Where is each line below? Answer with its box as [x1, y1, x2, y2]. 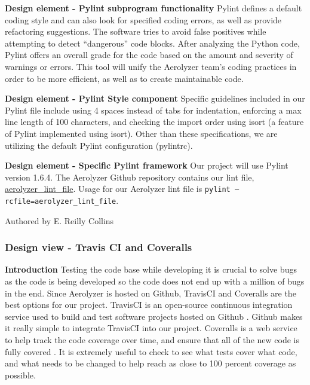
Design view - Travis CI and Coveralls [5, 240, 192, 255]
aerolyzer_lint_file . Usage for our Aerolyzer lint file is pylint [5, 182, 231, 195]
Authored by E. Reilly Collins [5, 214, 114, 227]
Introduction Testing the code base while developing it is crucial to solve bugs [5, 263, 297, 276]
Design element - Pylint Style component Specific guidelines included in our [5, 92, 305, 105]
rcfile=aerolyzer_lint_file [5, 197, 116, 206]
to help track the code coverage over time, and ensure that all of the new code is [5, 334, 299, 346]
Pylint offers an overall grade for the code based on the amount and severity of [5, 48, 293, 61]
